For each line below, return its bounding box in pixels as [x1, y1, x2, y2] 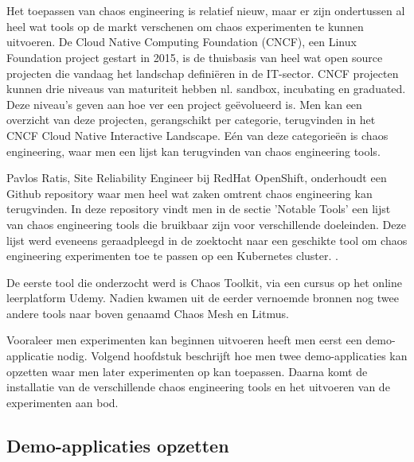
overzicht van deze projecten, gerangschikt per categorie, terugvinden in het [6, 111, 376, 128]
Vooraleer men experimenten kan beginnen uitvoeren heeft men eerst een [6, 332, 362, 348]
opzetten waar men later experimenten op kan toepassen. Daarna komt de [6, 363, 368, 379]
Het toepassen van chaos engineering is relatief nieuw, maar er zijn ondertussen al [6, 2, 405, 19]
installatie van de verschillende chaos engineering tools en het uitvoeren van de [6, 379, 390, 395]
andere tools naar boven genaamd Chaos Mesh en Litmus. [6, 305, 289, 321]
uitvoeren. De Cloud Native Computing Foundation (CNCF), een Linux [6, 33, 357, 50]
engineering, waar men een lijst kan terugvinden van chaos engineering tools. [6, 142, 381, 159]
